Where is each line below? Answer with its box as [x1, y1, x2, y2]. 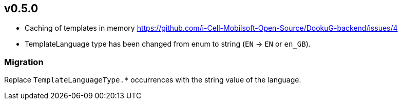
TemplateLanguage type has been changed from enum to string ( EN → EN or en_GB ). [25, 39, 311, 49]
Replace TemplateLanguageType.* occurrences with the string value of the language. [4, 75, 301, 85]
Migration [4, 56, 44, 67]
